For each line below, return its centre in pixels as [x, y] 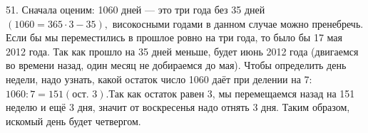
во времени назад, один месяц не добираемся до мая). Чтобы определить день [176, 65]
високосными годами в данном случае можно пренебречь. [238, 23]
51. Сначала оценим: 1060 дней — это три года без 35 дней [136, 9]
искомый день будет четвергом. [73, 121]
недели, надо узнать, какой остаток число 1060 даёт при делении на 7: [159, 79]
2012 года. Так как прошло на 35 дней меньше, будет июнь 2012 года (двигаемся [182, 51]
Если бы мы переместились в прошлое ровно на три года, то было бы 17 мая [174, 37]
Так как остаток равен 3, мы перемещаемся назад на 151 [232, 93]
